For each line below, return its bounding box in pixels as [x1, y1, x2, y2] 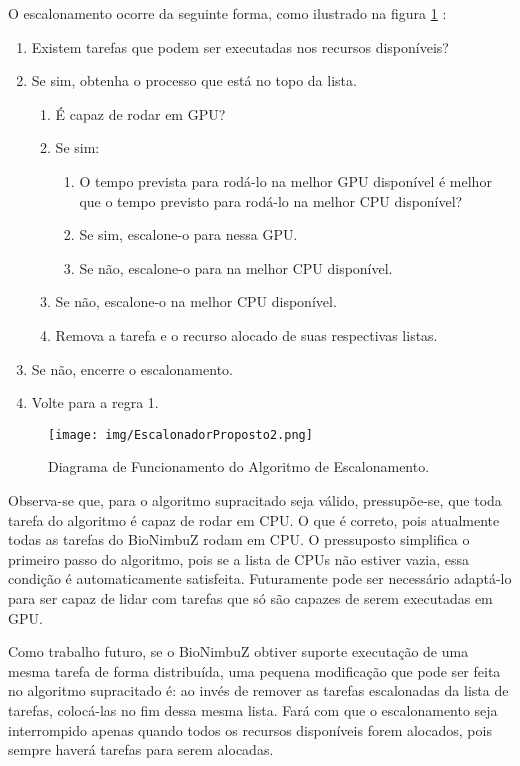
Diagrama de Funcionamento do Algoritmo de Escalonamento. [48, 456, 430, 477]
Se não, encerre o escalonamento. [31, 358, 233, 379]
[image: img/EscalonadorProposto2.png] [48, 427, 313, 442]
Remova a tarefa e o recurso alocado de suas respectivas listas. [55, 324, 438, 345]
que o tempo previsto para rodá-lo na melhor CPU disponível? [79, 190, 463, 211]
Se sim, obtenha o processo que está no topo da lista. [31, 70, 357, 91]
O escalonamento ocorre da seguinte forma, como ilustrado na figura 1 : [8, 3, 447, 23]
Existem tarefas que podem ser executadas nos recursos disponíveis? [31, 36, 449, 57]
